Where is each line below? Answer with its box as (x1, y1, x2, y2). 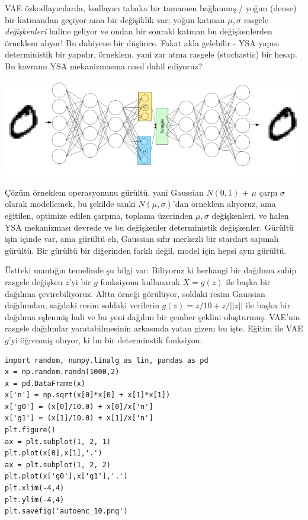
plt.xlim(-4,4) (5, 484, 65, 493)
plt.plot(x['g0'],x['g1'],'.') (5, 472, 128, 481)
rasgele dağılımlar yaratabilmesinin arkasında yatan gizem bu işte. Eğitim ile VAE (5, 322, 303, 334)
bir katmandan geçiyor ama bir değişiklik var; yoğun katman (5, 13, 225, 25)
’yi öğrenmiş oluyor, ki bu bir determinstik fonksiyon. (8, 333, 203, 346)
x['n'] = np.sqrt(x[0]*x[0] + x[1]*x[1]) (5, 391, 171, 400)
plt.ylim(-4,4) (5, 495, 65, 504)
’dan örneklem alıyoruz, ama (172, 197, 276, 210)
